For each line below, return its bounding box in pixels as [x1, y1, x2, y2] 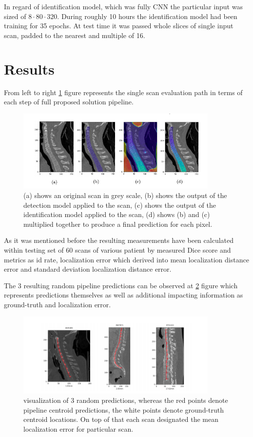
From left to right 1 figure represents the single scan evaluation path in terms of [4, 87, 243, 97]
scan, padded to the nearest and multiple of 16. [4, 30, 145, 40]
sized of [4, 11, 26, 21]
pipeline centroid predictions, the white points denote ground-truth [23, 404, 224, 415]
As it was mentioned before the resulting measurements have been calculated [4, 235, 234, 245]
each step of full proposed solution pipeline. [4, 97, 134, 107]
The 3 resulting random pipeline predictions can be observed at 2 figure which [4, 280, 238, 290]
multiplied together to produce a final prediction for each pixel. [23, 218, 213, 229]
